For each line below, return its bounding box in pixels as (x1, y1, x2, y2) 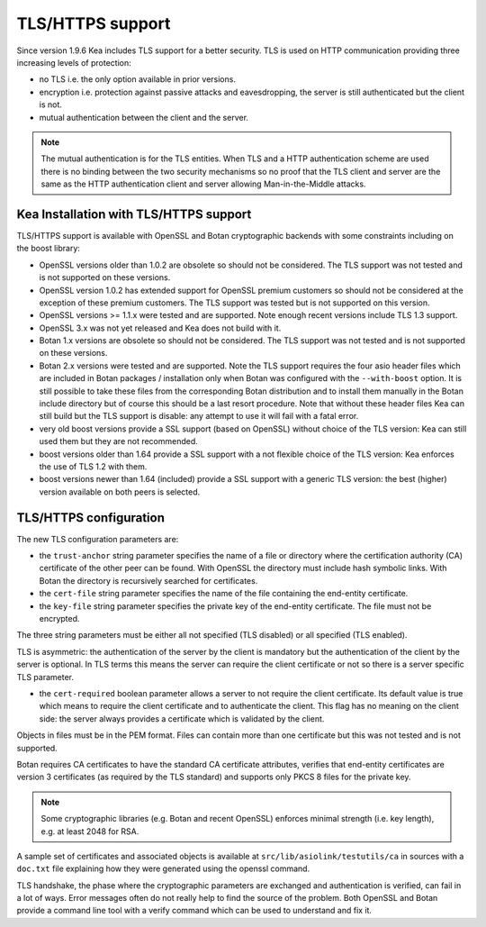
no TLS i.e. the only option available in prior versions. (39, 74, 236, 85)
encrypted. (39, 613, 80, 624)
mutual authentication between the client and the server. (39, 112, 249, 123)
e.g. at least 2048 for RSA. (40, 825, 139, 837)
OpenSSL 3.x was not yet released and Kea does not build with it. (39, 323, 282, 333)
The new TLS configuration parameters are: (16, 533, 179, 544)
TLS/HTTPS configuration (16, 510, 166, 525)
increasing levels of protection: (16, 57, 131, 68)
